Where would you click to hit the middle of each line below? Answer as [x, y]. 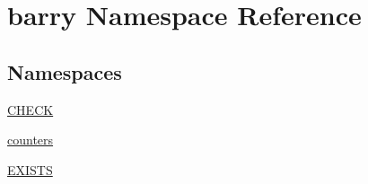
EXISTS [30, 169]
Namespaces [65, 71]
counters [31, 140]
